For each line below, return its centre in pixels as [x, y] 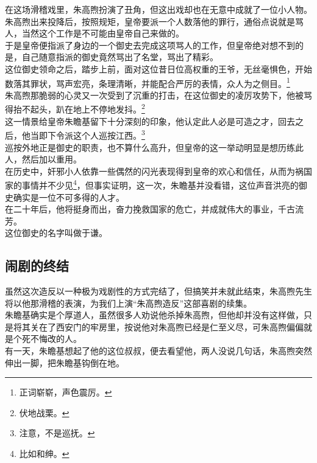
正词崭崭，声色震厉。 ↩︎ [66, 392]
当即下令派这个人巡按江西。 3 [87, 134]
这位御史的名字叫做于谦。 [56, 233]
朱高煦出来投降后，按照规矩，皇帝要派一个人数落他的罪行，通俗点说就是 [150, 21]
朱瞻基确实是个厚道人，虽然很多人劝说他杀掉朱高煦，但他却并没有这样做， [154, 315]
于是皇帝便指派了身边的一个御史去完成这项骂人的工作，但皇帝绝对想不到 [150, 45]
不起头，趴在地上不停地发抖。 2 [83, 108]
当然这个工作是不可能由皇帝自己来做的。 [103, 33]
